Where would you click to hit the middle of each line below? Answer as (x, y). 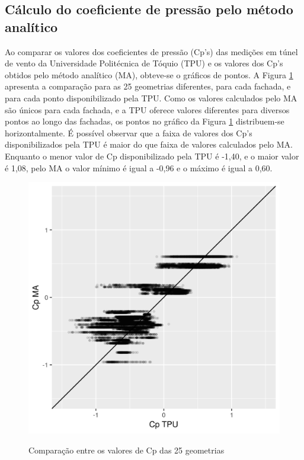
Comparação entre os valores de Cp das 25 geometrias (127, 450)
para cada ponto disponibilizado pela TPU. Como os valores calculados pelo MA (151, 98)
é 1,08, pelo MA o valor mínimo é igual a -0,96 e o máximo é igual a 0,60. (139, 167)
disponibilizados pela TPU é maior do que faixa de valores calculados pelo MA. (149, 144)
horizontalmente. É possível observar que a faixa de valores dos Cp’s (129, 132)
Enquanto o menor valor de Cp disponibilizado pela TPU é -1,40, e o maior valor (152, 156)
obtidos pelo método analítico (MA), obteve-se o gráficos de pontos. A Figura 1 (149, 74)
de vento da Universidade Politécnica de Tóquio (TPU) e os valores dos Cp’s (144, 63)
